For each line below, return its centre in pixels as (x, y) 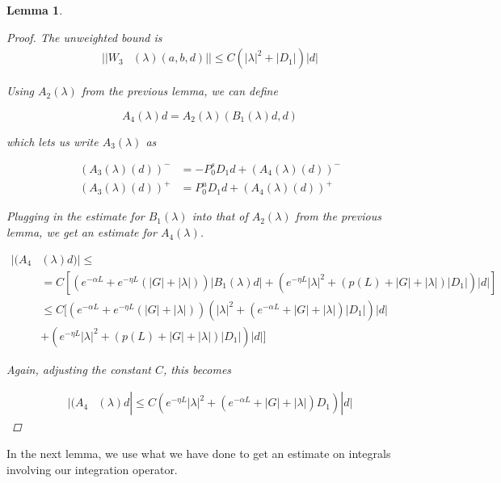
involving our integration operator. (92, 469)
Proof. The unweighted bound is (84, 37)
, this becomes (197, 369)
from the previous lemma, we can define (179, 91)
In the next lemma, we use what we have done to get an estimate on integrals (199, 453)
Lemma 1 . (35, 10)
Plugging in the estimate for (76, 216)
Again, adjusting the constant (79, 369)
